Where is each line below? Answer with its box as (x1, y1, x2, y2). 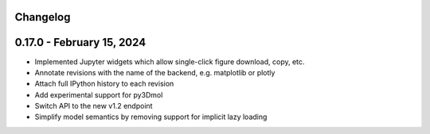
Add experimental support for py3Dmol (34, 90, 163, 99)
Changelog (14, 10, 71, 24)
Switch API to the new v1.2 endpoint (34, 101, 153, 111)
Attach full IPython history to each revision (34, 79, 174, 89)
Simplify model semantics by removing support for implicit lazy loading (34, 112, 268, 122)
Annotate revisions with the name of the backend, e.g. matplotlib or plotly (34, 67, 276, 77)
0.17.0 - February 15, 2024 (14, 36, 147, 49)
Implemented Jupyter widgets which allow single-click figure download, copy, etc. (34, 56, 305, 67)
